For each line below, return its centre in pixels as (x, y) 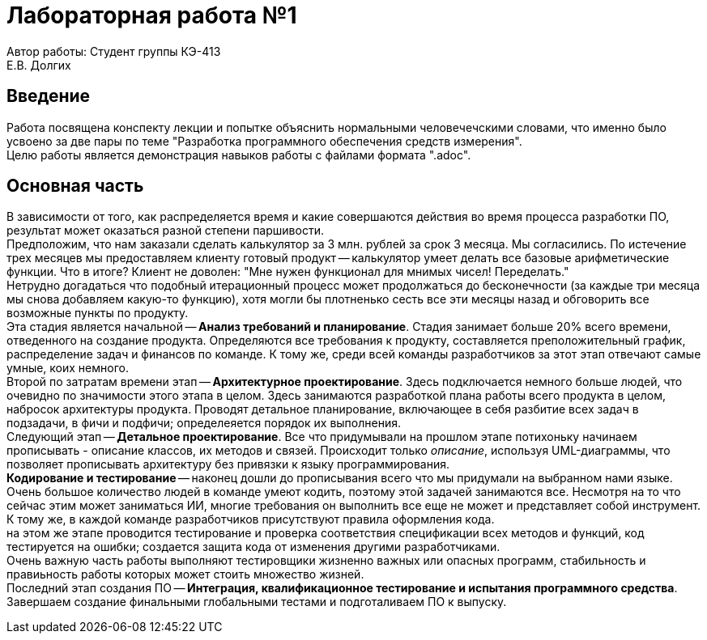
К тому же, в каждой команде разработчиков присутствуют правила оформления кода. (251, 519)
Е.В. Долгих (39, 65)
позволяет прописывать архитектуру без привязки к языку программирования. (228, 464)
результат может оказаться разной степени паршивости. (165, 231)
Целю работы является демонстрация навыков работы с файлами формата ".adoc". (239, 155)
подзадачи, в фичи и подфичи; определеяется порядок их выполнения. (204, 423)
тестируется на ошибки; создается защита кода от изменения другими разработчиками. (253, 547)
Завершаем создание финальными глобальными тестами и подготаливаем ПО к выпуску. (257, 602)
